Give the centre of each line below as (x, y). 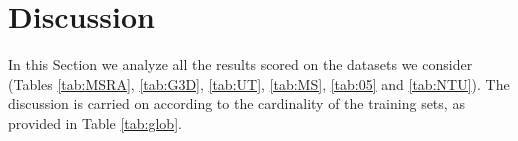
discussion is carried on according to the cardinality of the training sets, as (236, 103)
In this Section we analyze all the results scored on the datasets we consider (240, 64)
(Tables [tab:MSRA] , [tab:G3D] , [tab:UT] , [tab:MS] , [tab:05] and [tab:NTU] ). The (259, 83)
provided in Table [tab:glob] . (95, 122)
